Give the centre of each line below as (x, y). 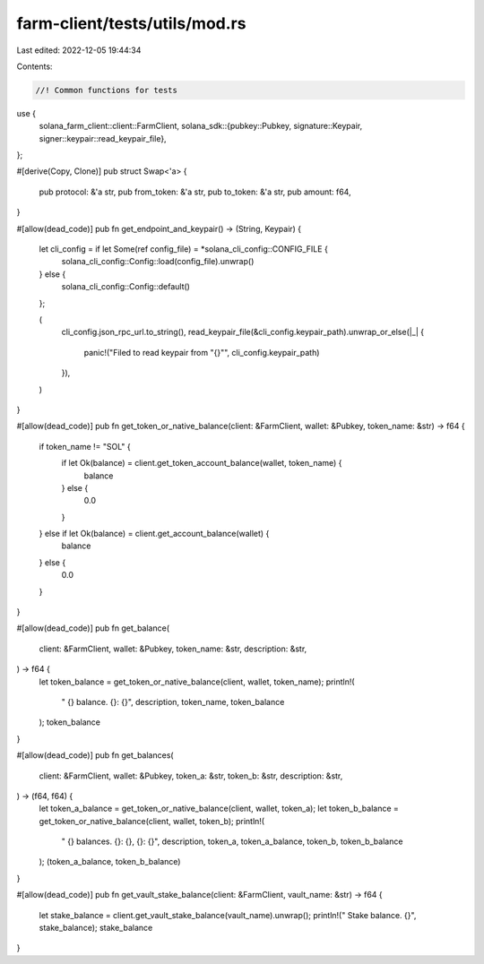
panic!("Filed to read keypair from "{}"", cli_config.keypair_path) (202, 352)
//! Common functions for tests (107, 90)
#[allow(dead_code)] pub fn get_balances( (95, 755)
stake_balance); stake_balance (96, 928)
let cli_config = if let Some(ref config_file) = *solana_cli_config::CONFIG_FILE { (184, 249)
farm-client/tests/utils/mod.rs (131, 23)
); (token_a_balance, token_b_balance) (110, 862)
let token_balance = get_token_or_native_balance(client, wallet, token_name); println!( (197, 682)
